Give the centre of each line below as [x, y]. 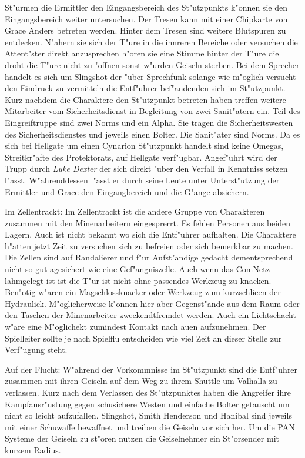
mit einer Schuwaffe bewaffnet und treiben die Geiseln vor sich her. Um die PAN [150, 427]
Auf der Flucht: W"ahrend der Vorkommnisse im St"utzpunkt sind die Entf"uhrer [151, 369]
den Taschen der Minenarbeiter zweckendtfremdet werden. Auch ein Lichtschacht [150, 315]
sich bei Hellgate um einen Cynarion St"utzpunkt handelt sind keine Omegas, [144, 146]
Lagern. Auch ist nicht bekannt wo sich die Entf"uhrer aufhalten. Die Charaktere [150, 234]
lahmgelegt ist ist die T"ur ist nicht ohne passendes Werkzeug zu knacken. [138, 280]
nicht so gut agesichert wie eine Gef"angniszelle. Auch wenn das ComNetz [137, 269]
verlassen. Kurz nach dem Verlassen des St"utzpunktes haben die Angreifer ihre [148, 392]
